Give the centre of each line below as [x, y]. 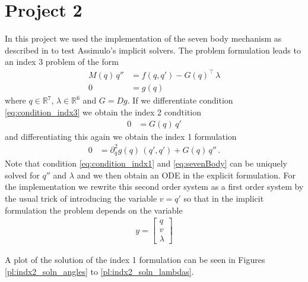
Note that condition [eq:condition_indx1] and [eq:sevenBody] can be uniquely [146, 163]
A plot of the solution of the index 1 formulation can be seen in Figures [135, 260]
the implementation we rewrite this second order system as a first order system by [154, 187]
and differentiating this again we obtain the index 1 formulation [121, 136]
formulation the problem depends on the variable [94, 210]
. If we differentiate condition [180, 100]
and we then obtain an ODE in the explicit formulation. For [186, 175]
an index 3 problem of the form [62, 62]
